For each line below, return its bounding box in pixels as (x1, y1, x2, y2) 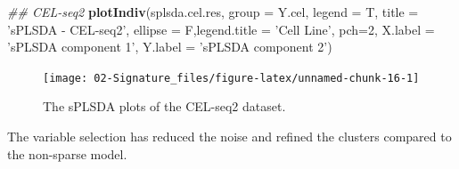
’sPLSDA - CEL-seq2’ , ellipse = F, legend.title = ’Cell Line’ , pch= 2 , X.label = (7, 20, 435, 38)
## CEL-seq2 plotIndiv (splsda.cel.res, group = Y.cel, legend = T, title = (7, 3, 419, 20)
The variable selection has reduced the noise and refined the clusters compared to (7, 127, 452, 146)
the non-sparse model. (7, 144, 127, 163)
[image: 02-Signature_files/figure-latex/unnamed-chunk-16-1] (43, 71, 420, 84)
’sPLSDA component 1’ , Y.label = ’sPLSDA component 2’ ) (7, 37, 332, 56)
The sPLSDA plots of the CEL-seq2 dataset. (43, 97, 286, 116)
